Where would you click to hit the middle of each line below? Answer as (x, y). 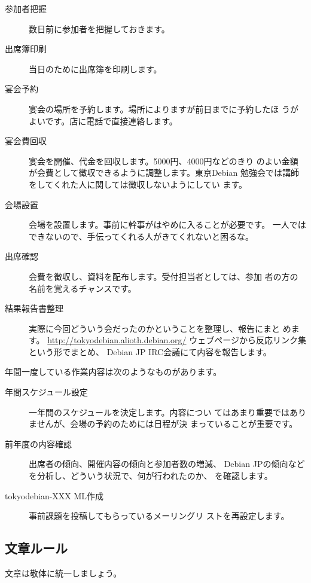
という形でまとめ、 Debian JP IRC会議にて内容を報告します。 (150, 351)
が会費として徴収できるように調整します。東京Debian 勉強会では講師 (164, 173)
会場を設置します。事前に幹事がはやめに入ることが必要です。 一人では (167, 225)
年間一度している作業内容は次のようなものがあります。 (113, 372)
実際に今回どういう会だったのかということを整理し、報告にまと (154, 328)
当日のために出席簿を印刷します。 (95, 68)
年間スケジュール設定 (47, 392)
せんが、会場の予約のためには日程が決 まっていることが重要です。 (167, 424)
